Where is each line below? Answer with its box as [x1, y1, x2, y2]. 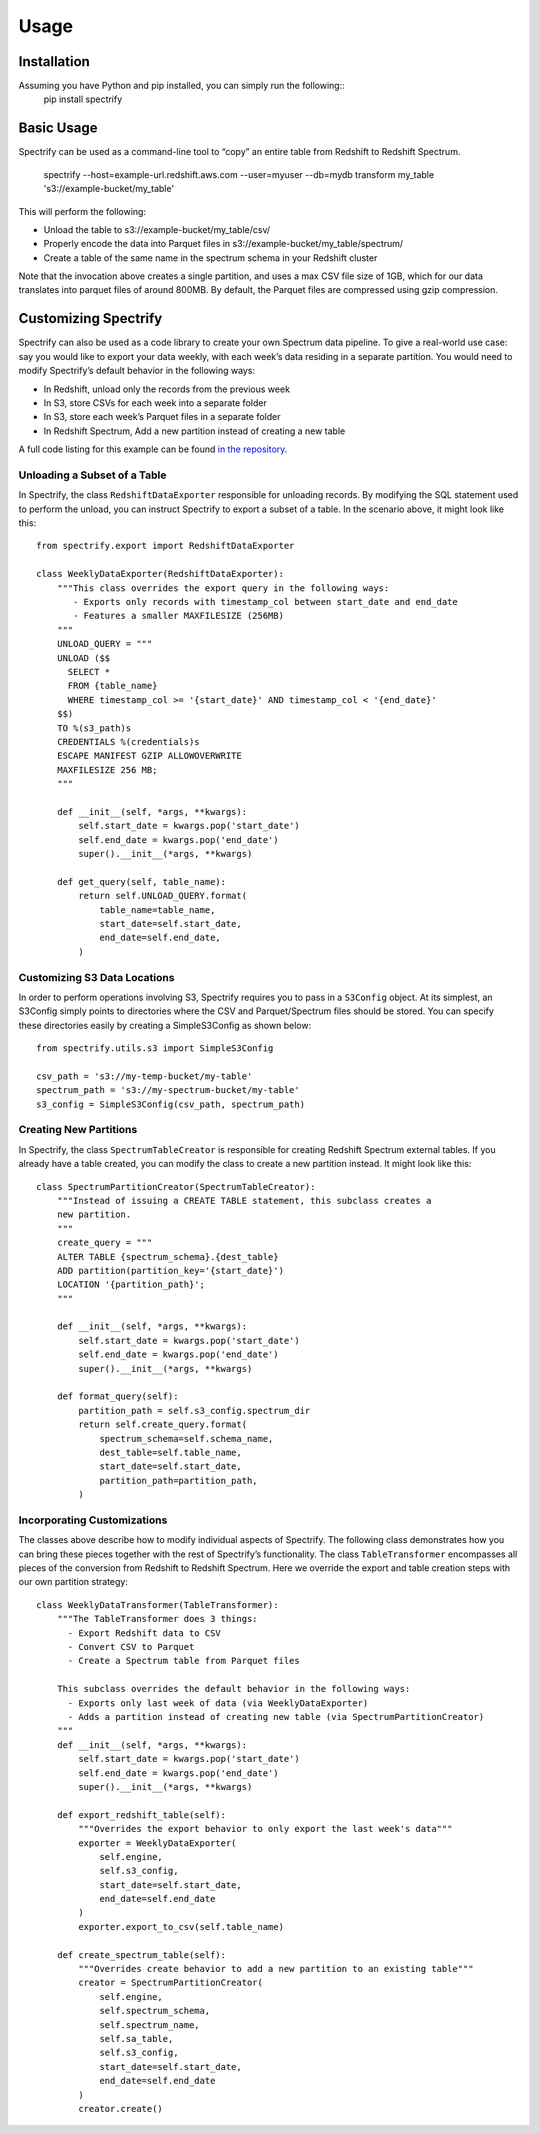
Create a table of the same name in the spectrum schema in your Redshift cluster [43, 251, 378, 264]
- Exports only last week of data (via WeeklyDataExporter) [67, 1697, 369, 1709]
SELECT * [67, 666, 111, 677]
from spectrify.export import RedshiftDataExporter [36, 540, 295, 552]
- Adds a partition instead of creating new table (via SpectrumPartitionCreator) [67, 1711, 485, 1722]
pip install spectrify [43, 93, 123, 105]
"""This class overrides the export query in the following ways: [56, 582, 390, 594]
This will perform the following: [18, 205, 147, 217]
